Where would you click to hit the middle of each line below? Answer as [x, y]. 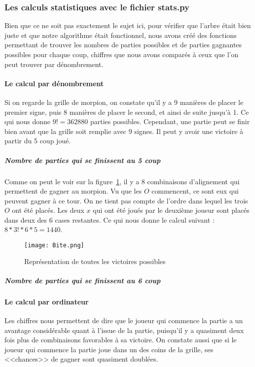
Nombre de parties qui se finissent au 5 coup [83, 160]
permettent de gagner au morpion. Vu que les [73, 191]
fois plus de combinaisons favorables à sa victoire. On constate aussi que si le [121, 340]
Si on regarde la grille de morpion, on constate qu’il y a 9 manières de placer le [124, 102]
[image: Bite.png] [54, 246]
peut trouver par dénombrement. [54, 64]
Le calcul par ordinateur [47, 301]
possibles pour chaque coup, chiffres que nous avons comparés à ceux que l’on [122, 54]
